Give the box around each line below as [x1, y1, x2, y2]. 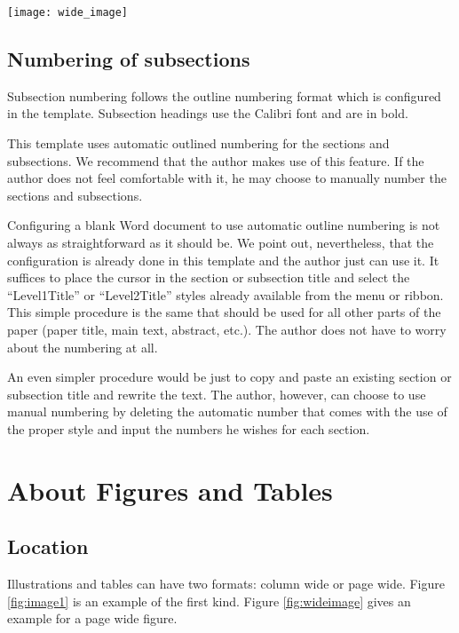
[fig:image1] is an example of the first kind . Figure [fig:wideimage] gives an [7, 591, 411, 610]
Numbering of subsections [7, 45, 250, 73]
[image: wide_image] [7, 6, 129, 19]
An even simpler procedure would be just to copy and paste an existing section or [7, 368, 452, 386]
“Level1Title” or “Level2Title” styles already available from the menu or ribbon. [7, 285, 444, 304]
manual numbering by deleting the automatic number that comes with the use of [7, 402, 447, 421]
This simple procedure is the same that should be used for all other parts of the [7, 303, 441, 321]
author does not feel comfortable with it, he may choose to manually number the [7, 169, 447, 187]
